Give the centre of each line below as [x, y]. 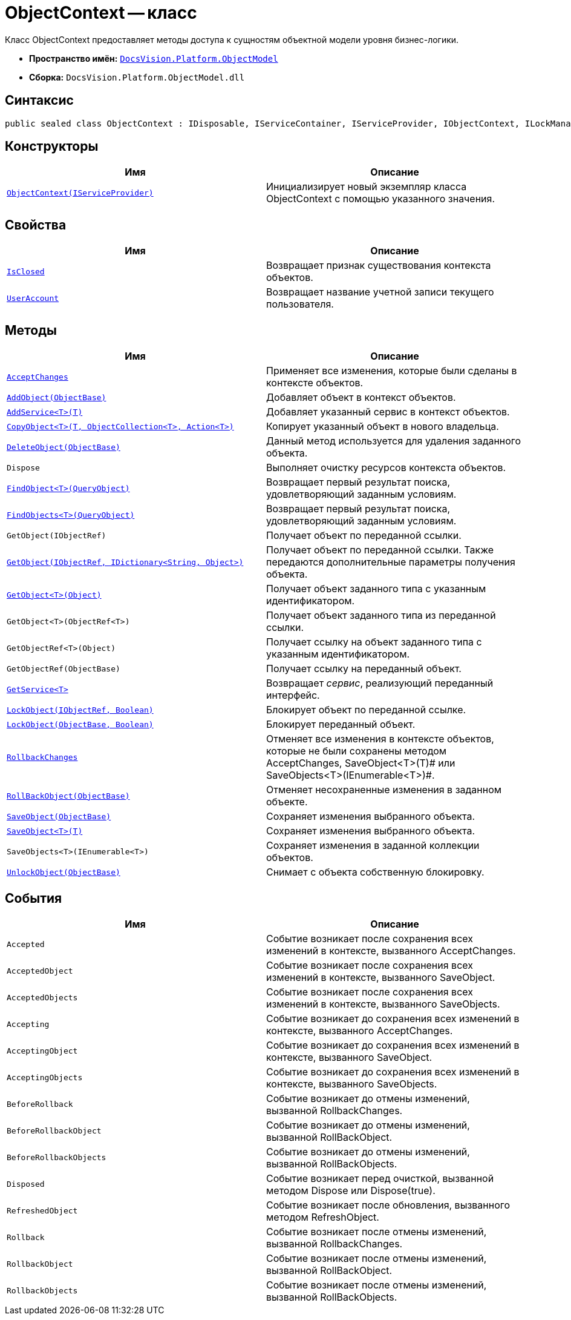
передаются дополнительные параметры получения [391, 562]
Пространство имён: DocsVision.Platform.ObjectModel [154, 58]
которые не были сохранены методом [357, 751]
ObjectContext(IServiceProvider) [80, 193]
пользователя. [300, 304]
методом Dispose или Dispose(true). [351, 1190]
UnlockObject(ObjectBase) [64, 872]
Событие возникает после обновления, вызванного [388, 1205]
